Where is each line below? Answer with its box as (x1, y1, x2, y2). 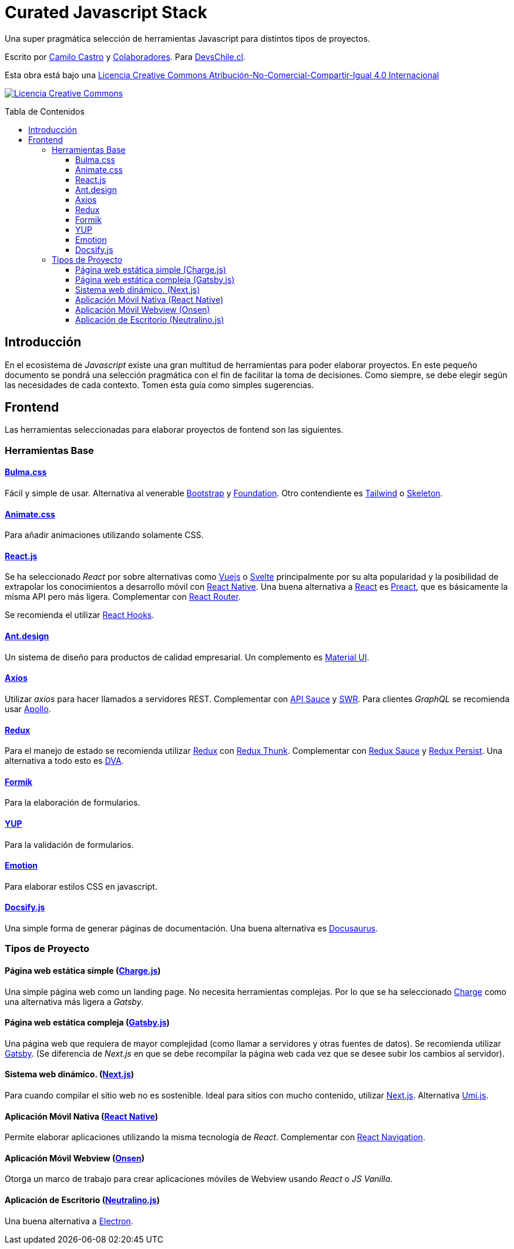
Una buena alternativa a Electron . (5, 1215, 133, 1226)
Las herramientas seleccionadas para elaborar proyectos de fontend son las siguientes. (5, 425, 344, 435)
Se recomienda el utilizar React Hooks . (5, 610, 154, 620)
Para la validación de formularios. (5, 839, 134, 850)
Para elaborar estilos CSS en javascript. (5, 881, 157, 891)
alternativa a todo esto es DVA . (5, 756, 124, 766)
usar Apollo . (5, 703, 51, 714)
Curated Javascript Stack (5, 2, 207, 22)
